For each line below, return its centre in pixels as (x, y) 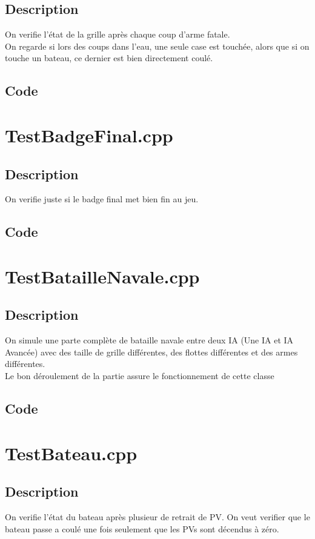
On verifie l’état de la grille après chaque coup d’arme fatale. (118, 34)
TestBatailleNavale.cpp (102, 276)
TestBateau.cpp (71, 453)
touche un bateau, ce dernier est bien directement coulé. (109, 58)
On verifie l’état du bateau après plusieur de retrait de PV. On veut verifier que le (157, 517)
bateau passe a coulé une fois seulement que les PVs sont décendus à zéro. (142, 528)
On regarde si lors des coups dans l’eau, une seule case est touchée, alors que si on (157, 46)
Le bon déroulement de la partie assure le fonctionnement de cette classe (140, 376)
